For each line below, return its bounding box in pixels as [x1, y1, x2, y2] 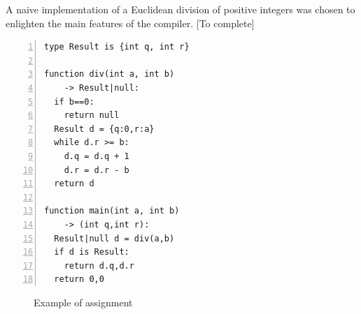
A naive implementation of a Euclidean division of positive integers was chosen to [6, 2, 355, 16]
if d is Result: [54, 247, 129, 257]
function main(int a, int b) [44, 206, 180, 216]
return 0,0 [54, 274, 104, 285]
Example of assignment [34, 294, 133, 309]
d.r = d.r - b [64, 165, 129, 175]
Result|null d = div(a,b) [54, 233, 175, 244]
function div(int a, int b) [44, 69, 175, 80]
